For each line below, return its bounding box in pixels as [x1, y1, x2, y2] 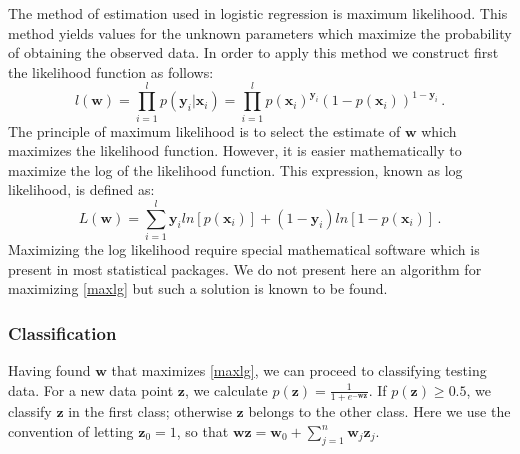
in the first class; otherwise [68, 401, 232, 422]
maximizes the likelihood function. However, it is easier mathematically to [8, 140, 462, 161]
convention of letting [8, 421, 134, 442]
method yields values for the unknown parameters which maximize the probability [8, 22, 512, 43]
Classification [8, 320, 117, 345]
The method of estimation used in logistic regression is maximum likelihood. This [8, 3, 508, 23]
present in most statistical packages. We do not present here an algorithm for [8, 258, 482, 279]
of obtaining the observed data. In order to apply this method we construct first [8, 42, 499, 63]
